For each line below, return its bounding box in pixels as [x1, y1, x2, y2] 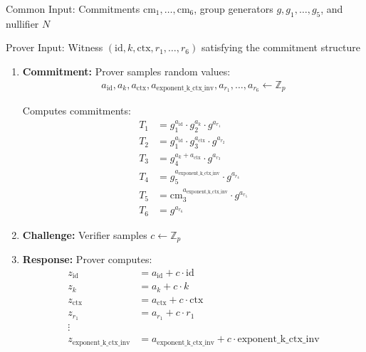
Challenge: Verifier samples [22, 227, 147, 242]
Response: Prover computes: [22, 252, 152, 267]
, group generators [194, 1, 273, 16]
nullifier [6, 16, 39, 31]
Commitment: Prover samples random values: [22, 63, 231, 78]
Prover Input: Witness [6, 40, 103, 55]
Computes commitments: [22, 103, 131, 118]
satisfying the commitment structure [201, 40, 361, 55]
